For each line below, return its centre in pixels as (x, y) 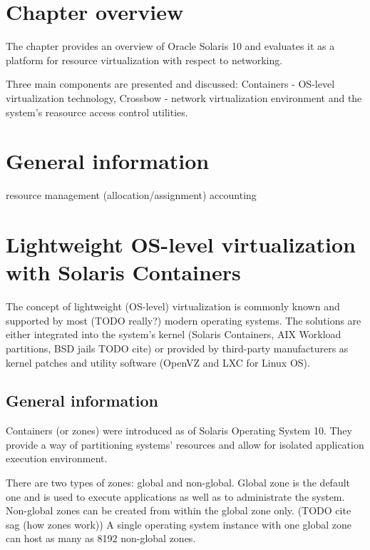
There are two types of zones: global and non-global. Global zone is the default (178, 483)
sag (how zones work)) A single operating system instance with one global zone (179, 524)
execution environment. (57, 458)
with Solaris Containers (123, 272)
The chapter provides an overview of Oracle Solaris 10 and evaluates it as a (170, 46)
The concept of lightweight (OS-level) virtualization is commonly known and (173, 306)
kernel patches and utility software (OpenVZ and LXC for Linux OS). (158, 362)
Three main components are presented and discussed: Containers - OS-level (170, 84)
